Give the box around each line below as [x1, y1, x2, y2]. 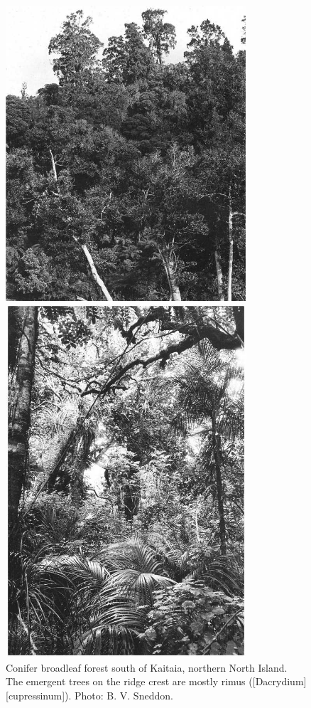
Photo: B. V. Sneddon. [75, 688, 173, 703]
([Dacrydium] [249, 674, 307, 689]
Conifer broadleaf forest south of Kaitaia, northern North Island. [6, 660, 288, 675]
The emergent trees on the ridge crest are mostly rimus [6, 674, 246, 689]
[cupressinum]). [6, 688, 72, 703]
